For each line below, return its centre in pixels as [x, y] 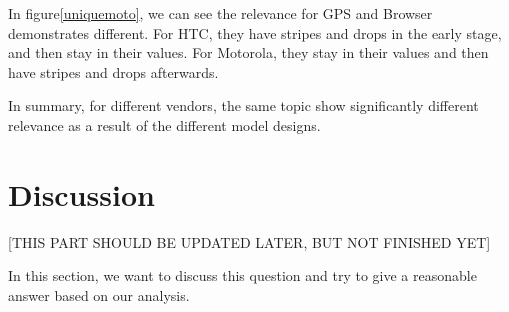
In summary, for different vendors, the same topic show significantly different [243, 105]
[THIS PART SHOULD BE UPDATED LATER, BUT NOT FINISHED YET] [249, 241]
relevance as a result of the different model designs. [164, 124]
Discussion [81, 193]
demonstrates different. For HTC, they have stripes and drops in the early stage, [255, 32]
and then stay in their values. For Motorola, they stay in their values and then [248, 52]
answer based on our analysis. [99, 294]
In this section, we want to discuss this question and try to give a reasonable [242, 275]
